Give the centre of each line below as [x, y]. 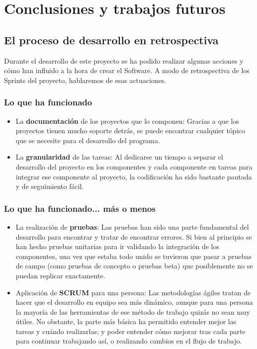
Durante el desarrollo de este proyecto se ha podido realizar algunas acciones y [124, 60]
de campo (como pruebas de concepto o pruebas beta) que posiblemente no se [134, 266]
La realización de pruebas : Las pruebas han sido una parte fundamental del [132, 226]
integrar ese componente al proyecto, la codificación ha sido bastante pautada [134, 176]
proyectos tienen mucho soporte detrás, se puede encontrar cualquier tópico [130, 131]
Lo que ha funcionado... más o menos [80, 208]
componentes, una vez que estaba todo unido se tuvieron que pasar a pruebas [133, 256]
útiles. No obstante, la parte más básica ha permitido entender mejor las [126, 321]
